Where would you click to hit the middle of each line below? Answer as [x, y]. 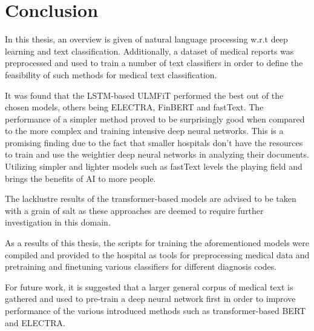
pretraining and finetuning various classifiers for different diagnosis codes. [141, 266]
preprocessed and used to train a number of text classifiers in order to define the [154, 63]
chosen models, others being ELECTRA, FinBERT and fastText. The [134, 107]
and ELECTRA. [35, 322]
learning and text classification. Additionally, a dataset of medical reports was [149, 51]
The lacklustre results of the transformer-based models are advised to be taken [151, 199]
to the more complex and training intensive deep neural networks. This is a [144, 131]
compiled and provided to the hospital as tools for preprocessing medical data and [157, 254]
